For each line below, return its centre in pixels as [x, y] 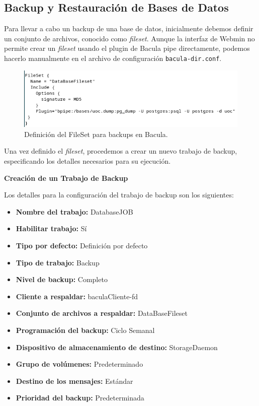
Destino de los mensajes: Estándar [74, 381]
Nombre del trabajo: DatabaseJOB [74, 211]
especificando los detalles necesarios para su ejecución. [88, 160]
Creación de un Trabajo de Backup [66, 178]
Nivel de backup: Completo [62, 279]
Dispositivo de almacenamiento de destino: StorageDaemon [117, 347]
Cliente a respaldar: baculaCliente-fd [77, 296]
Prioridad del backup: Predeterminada [80, 398]
